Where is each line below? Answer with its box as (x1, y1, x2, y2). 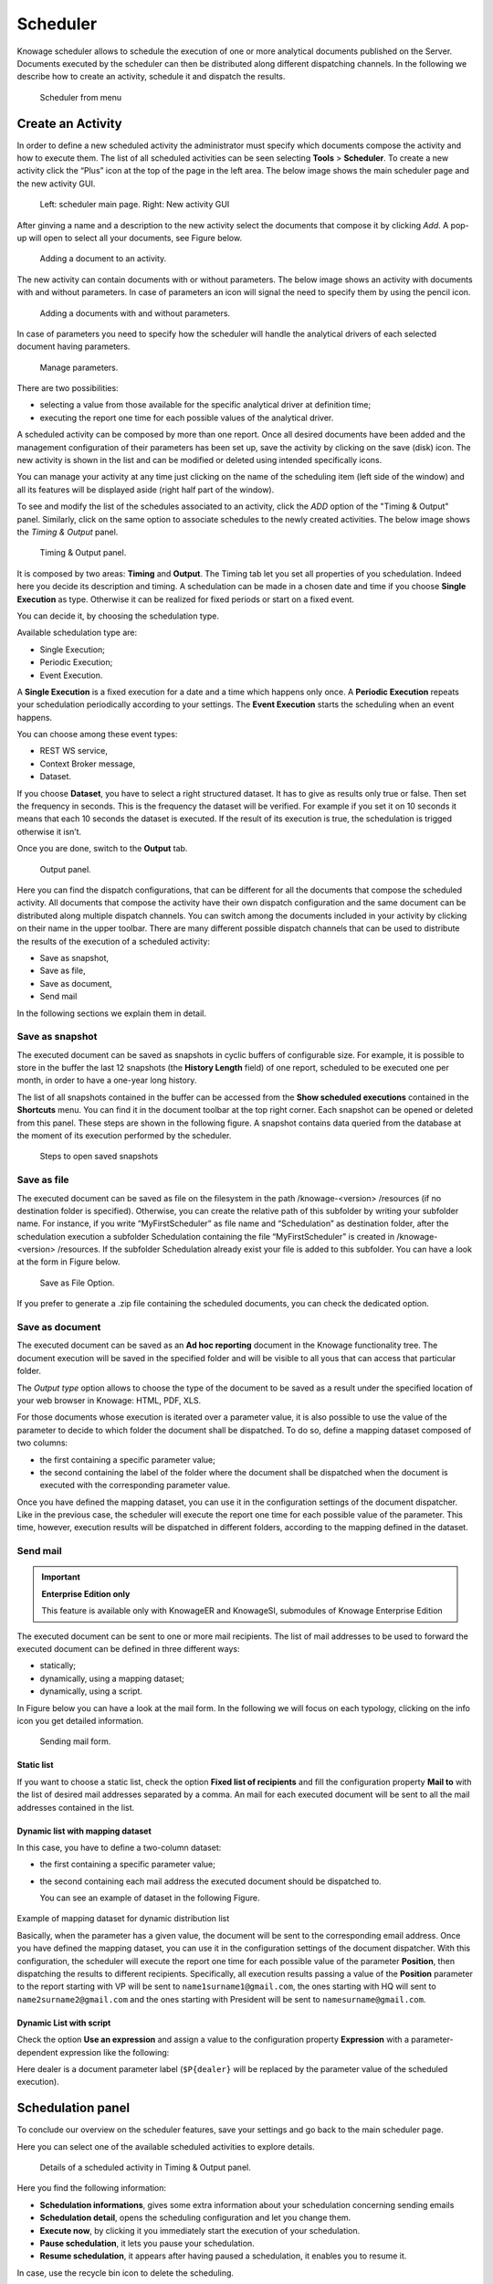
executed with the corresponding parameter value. (39, 1480, 231, 1491)
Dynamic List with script (16, 2017, 111, 2028)
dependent (16, 2046, 58, 2057)
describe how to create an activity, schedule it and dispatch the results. (16, 71, 286, 82)
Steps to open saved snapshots (39, 1151, 159, 1162)
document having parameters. (16, 341, 131, 352)
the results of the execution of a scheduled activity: (16, 936, 210, 946)
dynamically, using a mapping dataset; (39, 1673, 184, 1684)
